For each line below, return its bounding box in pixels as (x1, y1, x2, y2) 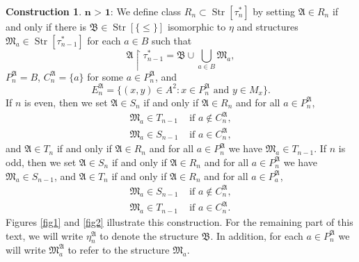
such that (152, 33, 192, 47)
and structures (237, 19, 298, 33)
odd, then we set (6, 154, 77, 169)
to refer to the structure (67, 243, 170, 257)
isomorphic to (167, 19, 226, 33)
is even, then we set (24, 95, 108, 109)
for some (87, 69, 124, 83)
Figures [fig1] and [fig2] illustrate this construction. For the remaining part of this (6, 215, 353, 229)
